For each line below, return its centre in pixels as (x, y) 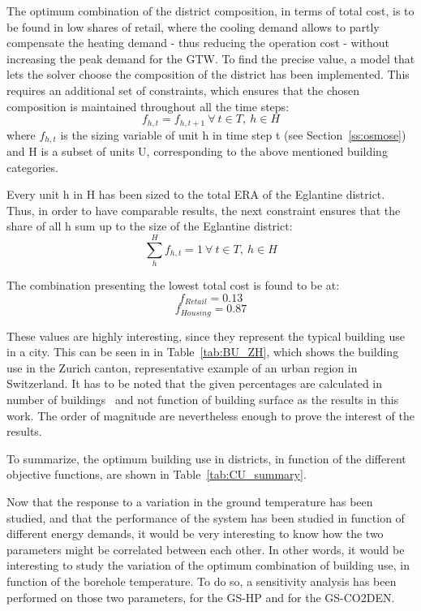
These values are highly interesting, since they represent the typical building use (206, 336)
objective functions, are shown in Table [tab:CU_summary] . (157, 474)
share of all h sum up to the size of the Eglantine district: (150, 226)
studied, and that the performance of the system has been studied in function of (206, 517)
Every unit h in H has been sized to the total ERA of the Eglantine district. (196, 194)
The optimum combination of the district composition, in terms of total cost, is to (210, 11)
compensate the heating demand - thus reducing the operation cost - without (198, 43)
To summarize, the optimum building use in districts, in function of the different (206, 458)
